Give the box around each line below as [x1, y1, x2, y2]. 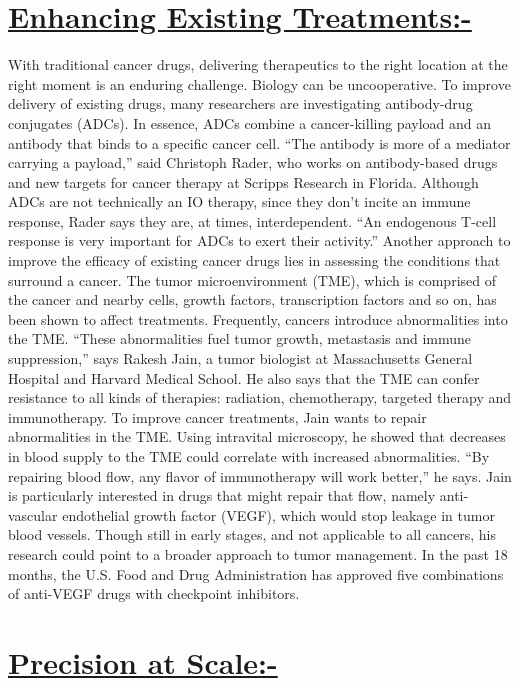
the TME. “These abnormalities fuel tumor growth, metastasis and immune [8, 328, 472, 349]
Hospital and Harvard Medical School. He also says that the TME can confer [8, 367, 480, 388]
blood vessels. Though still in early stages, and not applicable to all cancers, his [8, 524, 496, 545]
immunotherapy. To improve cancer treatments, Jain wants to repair [8, 406, 427, 427]
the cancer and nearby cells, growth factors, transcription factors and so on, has [8, 289, 497, 310]
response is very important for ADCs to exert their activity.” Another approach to [8, 230, 511, 251]
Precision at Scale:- [8, 641, 278, 682]
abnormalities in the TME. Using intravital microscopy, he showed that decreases [8, 426, 506, 447]
